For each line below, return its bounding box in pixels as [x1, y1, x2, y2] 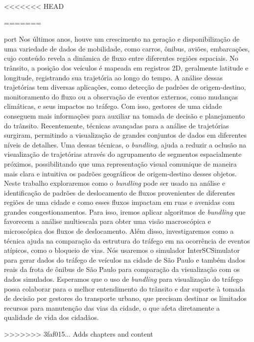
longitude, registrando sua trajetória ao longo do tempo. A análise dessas [4, 72, 223, 82]
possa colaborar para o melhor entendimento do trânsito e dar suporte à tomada [4, 283, 245, 293]
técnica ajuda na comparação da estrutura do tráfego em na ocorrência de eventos [4, 235, 250, 245]
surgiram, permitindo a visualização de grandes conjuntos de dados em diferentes [4, 130, 247, 140]
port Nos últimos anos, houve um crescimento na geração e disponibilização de [4, 34, 240, 44]
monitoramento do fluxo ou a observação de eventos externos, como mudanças [4, 91, 238, 101]
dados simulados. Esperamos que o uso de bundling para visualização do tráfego [4, 274, 243, 284]
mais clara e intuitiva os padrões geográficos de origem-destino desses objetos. [4, 168, 237, 178]
